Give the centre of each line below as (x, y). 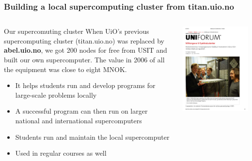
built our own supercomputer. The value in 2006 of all (84, 59)
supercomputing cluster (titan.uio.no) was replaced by (84, 40)
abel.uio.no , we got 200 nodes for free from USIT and (86, 50)
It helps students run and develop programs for (85, 85)
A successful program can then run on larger (81, 111)
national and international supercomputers (79, 120)
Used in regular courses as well (61, 153)
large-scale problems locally (56, 95)
